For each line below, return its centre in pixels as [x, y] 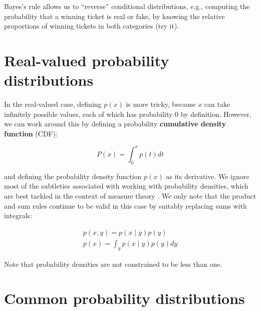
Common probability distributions [124, 298]
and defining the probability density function [73, 176]
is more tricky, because [161, 104]
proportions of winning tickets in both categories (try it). [92, 26]
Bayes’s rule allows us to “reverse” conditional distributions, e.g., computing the [127, 6]
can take [217, 104]
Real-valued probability [87, 60]
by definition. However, [216, 114]
